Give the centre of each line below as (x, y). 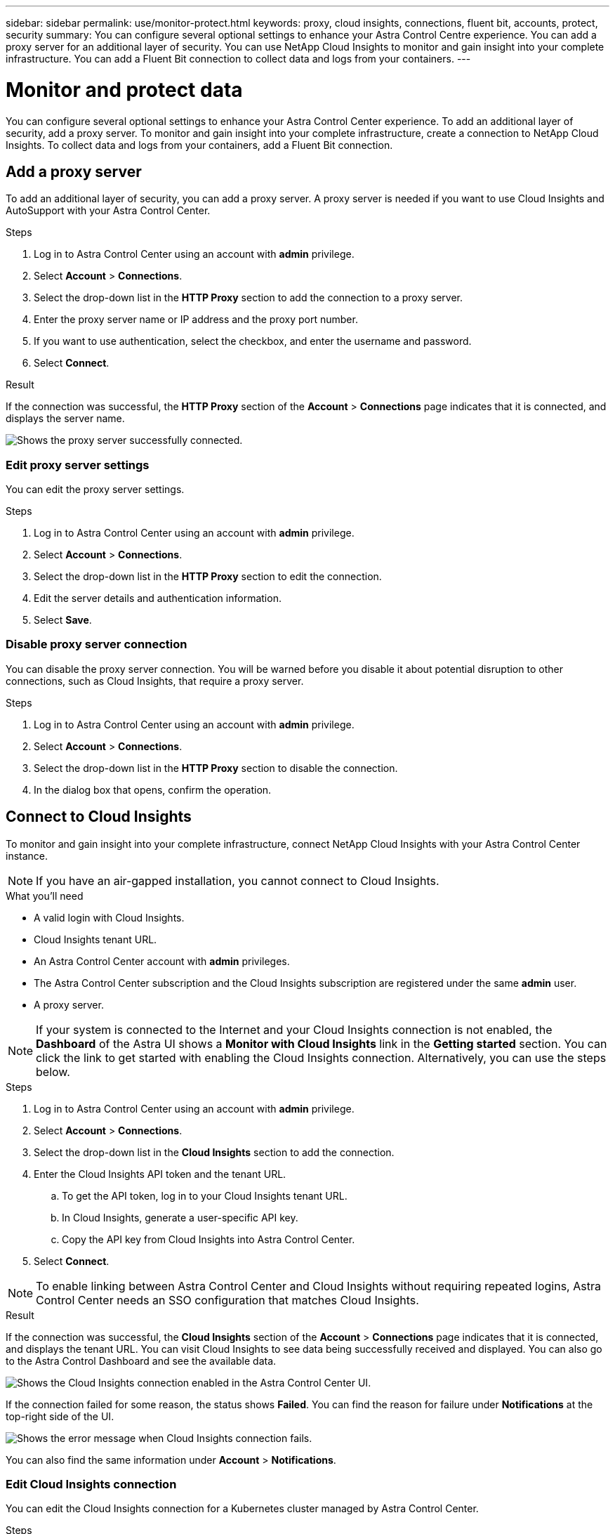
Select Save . (63, 620)
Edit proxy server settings (78, 465)
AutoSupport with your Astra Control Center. (108, 211)
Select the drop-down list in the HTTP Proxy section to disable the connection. (216, 768)
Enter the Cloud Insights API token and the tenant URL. (160, 1174)
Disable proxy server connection (97, 644)
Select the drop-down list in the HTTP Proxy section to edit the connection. (208, 577)
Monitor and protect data (124, 90)
